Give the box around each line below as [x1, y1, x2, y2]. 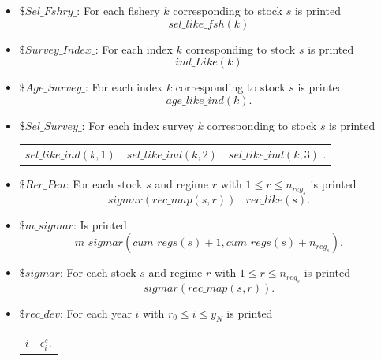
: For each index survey [81, 117, 194, 133]
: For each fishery [77, 2, 160, 18]
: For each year [60, 304, 132, 321]
